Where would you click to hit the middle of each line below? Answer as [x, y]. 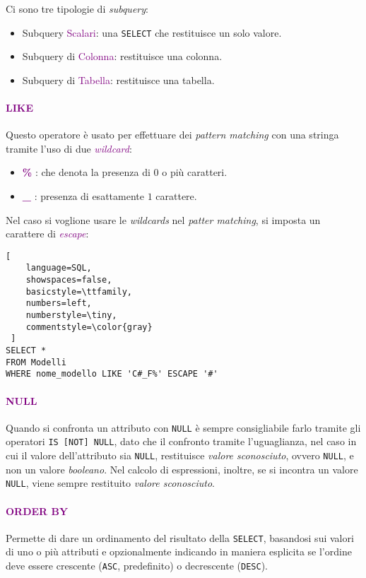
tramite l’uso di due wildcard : [69, 148]
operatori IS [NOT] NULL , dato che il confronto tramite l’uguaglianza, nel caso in [181, 441]
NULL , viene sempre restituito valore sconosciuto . [110, 483]
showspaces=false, [69, 280]
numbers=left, [59, 303]
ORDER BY [37, 511]
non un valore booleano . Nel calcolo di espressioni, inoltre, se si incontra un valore [182, 469]
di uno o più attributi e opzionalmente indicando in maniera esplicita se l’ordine [179, 552]
